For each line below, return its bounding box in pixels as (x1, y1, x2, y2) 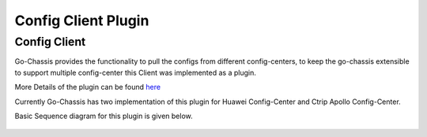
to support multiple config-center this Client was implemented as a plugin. (14, 68, 256, 77)
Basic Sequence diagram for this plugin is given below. (14, 111, 193, 120)
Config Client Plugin (14, 12, 149, 29)
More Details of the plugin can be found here (14, 83, 161, 92)
